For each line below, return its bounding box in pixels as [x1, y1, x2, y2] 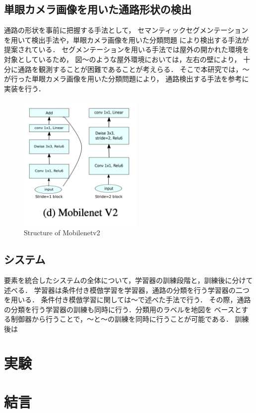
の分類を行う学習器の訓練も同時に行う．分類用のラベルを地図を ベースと [4, 304, 242, 314]
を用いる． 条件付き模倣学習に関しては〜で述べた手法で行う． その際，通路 [4, 294, 251, 305]
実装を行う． [4, 83, 45, 93]
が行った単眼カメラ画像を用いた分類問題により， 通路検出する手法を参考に [4, 73, 249, 84]
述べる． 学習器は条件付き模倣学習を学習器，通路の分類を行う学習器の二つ [4, 284, 250, 295]
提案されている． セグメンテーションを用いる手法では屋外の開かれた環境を [4, 44, 249, 55]
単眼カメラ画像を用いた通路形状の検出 [4, 1, 192, 17]
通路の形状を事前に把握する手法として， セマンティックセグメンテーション [4, 25, 249, 35]
